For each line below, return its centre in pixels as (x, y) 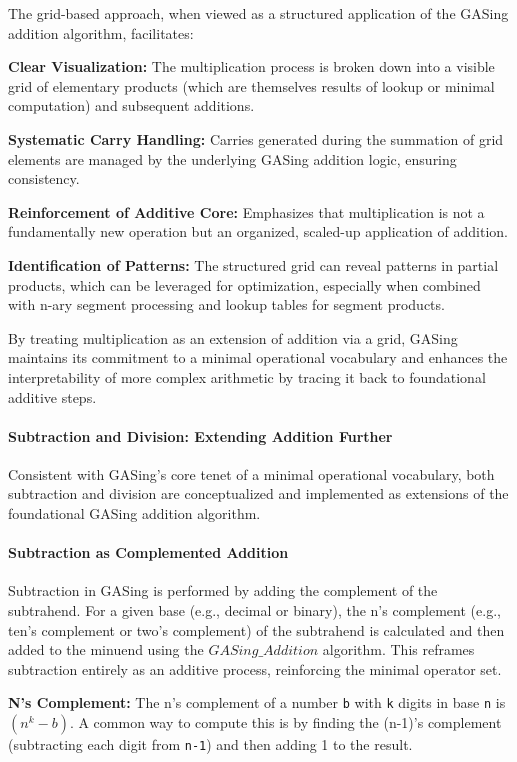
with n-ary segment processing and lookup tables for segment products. (226, 304)
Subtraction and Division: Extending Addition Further (200, 435)
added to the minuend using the (106, 649)
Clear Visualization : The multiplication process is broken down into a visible (251, 66)
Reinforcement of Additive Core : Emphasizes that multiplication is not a (246, 211)
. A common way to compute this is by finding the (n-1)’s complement (285, 722)
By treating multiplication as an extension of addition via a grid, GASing (233, 337)
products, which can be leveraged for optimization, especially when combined (244, 284)
